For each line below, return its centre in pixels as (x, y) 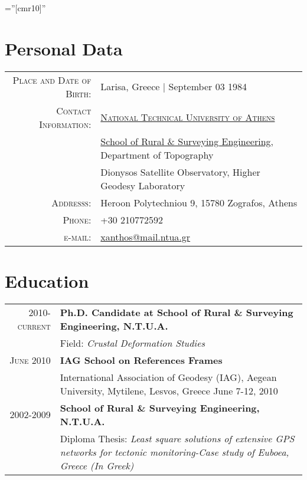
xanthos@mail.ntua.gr (146, 236)
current (34, 326)
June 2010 (30, 360)
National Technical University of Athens (188, 117)
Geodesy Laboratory (143, 185)
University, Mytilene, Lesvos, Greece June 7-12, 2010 (169, 390)
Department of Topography (157, 154)
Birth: (79, 93)
